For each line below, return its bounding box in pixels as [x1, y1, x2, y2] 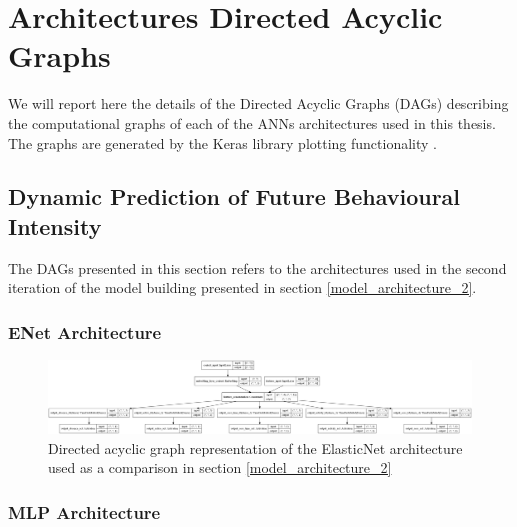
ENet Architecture [8, 319, 162, 344]
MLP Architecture [8, 499, 161, 524]
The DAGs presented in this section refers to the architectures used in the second [8, 257, 507, 278]
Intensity [8, 210, 102, 241]
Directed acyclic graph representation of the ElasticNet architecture [48, 437, 463, 458]
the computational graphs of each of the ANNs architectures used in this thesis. [8, 112, 496, 133]
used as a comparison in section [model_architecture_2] [48, 457, 392, 478]
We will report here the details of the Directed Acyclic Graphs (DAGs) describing [8, 93, 509, 114]
